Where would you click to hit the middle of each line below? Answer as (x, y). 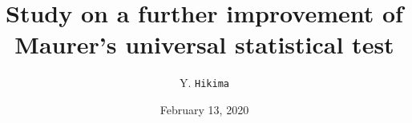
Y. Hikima (204, 83)
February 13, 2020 (204, 109)
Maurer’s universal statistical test (204, 44)
